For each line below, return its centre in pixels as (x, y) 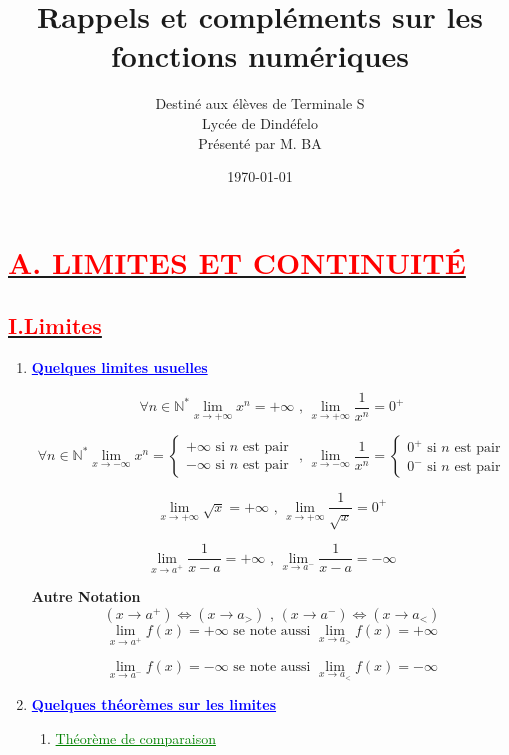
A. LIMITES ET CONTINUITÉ (237, 261)
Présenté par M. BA (260, 142)
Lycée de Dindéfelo (260, 122)
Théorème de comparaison (135, 738)
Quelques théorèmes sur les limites (154, 704)
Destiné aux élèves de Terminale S (260, 103)
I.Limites (55, 325)
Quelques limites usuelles (119, 367)
